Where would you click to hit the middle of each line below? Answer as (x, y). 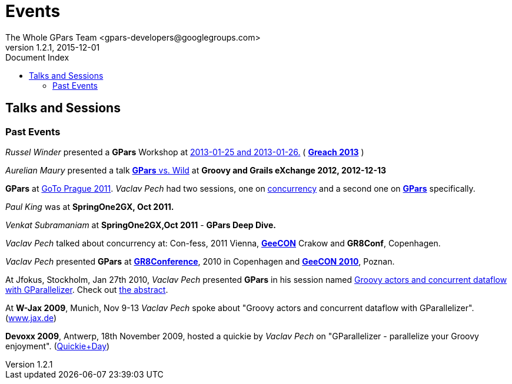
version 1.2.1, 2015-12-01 (53, 47)
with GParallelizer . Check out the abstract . (87, 289)
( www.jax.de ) (31, 318)
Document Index (37, 57)
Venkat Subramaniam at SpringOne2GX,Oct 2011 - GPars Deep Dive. (141, 225)
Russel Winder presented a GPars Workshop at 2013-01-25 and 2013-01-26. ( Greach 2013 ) (185, 152)
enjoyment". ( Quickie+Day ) (58, 346)
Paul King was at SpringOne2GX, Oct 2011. (90, 206)
